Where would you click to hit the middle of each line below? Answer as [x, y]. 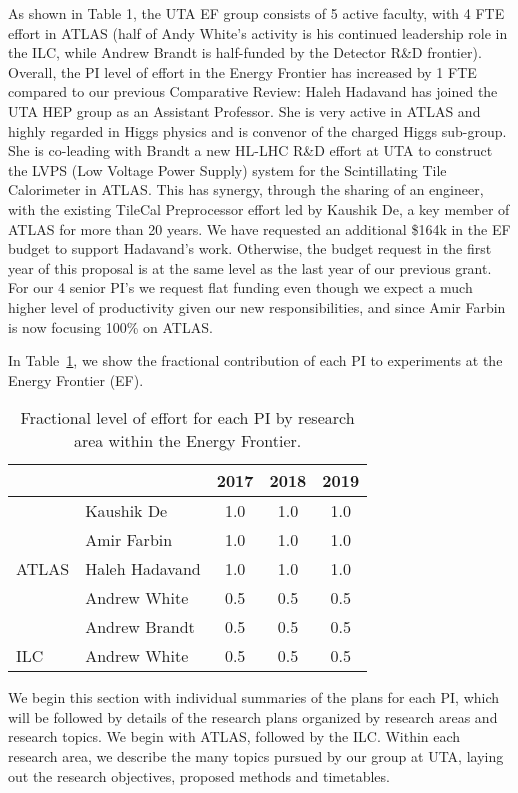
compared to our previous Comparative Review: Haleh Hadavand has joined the [253, 91]
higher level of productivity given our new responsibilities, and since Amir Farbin [257, 306]
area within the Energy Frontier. [187, 441]
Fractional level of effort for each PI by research [187, 418]
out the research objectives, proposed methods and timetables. [199, 775]
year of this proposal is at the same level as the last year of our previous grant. [250, 267]
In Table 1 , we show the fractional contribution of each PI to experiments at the [255, 360]
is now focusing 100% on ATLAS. [110, 326]
